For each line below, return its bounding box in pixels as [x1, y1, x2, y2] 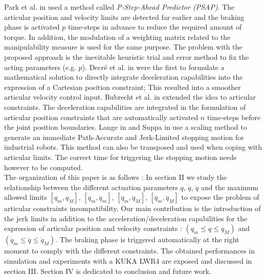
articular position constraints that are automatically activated [4, 111, 198, 122]
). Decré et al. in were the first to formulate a [82, 61, 225, 72]
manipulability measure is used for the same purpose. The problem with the [4, 41, 242, 52]
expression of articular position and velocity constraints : [4, 223, 182, 234]
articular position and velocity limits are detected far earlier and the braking [4, 11, 245, 22]
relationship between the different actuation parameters [4, 181, 178, 192]
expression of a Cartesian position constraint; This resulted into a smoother [4, 81, 241, 92]
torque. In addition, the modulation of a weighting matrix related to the [4, 31, 231, 42]
